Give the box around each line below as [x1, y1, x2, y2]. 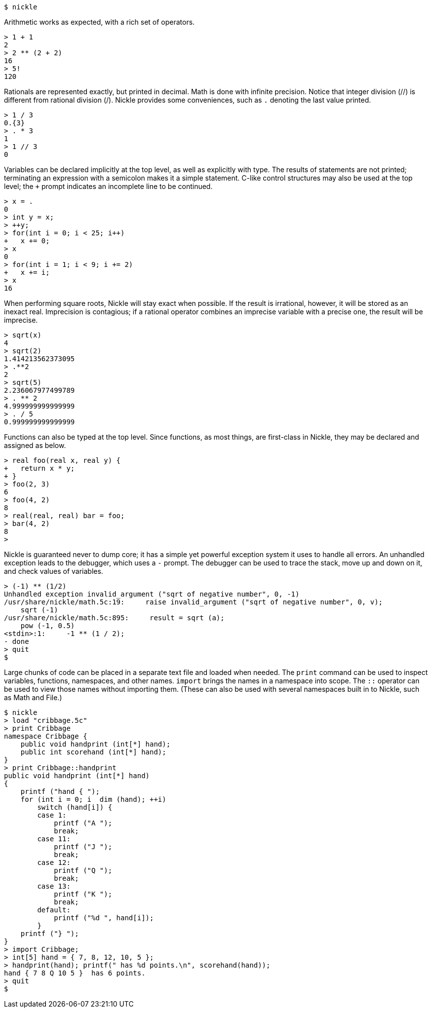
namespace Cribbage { [4, 732, 87, 740]
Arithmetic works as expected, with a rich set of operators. [4, 18, 195, 26]
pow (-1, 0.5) [20, 622, 75, 630]
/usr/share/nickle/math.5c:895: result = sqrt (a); [4, 614, 225, 622]
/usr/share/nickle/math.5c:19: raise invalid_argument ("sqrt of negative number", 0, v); [4, 598, 383, 606]
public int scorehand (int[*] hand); [20, 748, 166, 756]
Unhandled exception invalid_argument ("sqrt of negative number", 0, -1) [4, 590, 300, 598]
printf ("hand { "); [20, 787, 100, 795]
